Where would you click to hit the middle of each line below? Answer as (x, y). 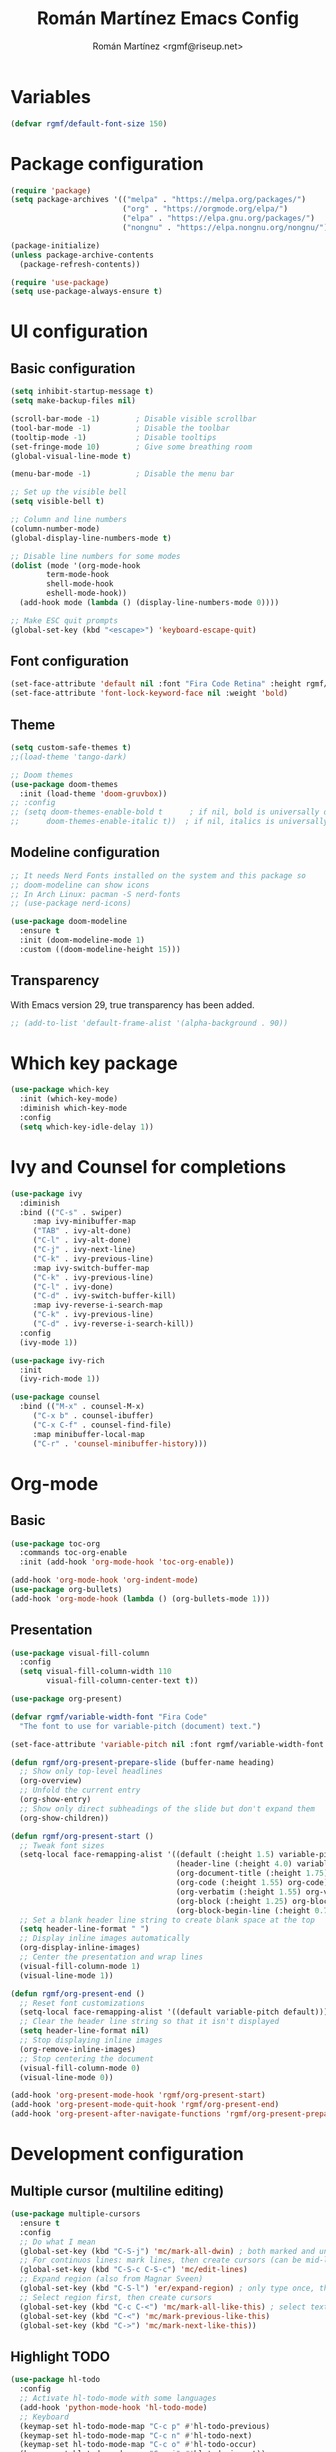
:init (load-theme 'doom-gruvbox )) (93, 793)
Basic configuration (73, 368)
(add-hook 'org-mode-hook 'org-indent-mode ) (104, 1580)
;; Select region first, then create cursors (116, 2297)
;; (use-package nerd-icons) (71, 903)
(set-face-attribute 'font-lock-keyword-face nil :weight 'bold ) (149, 693)
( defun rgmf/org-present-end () (77, 1993)
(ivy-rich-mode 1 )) (60, 1379)
